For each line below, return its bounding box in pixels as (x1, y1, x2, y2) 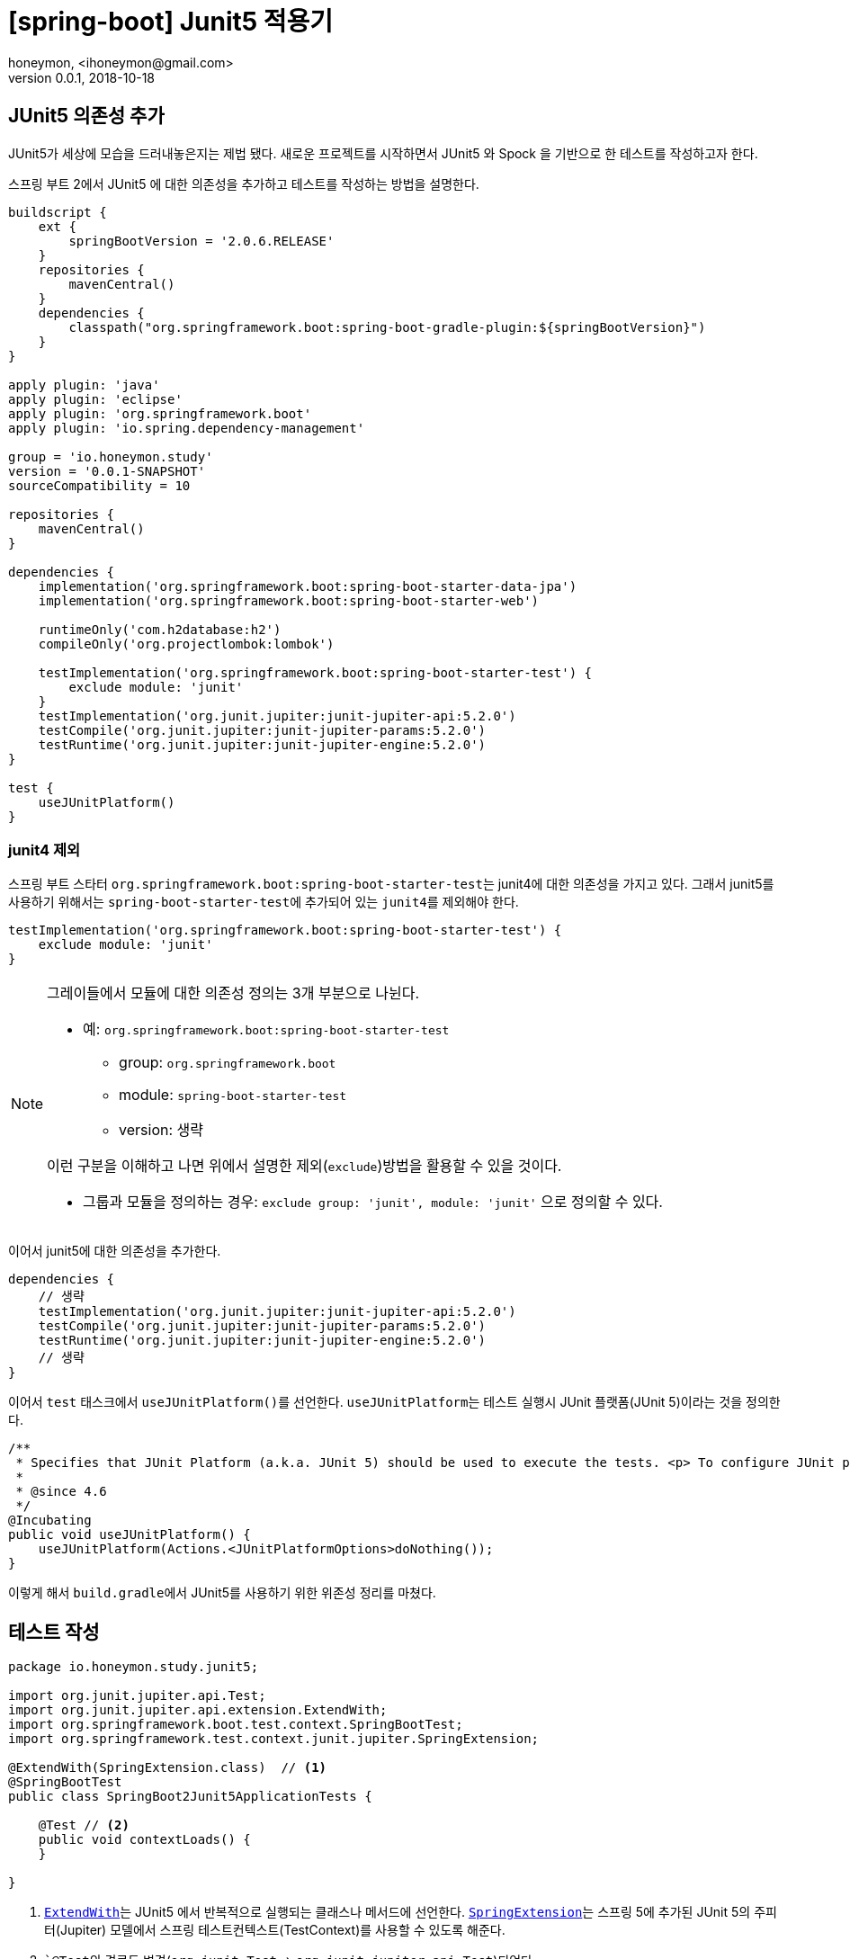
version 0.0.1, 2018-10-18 (8, 69, 156, 85)
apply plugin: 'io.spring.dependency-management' (8, 420, 365, 435)
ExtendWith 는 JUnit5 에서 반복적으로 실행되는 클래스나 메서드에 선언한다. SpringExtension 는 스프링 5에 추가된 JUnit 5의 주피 (44, 1904, 777, 1920)
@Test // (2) (38, 1818, 130, 1833)
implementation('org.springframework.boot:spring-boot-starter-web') (38, 593, 540, 608)
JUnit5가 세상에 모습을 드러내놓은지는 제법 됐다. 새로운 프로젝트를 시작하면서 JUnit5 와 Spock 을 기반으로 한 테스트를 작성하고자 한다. (8, 145, 758, 161)
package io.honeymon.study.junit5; (8, 1659, 259, 1675)
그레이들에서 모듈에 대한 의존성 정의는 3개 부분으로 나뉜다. (47, 984, 420, 1003)
